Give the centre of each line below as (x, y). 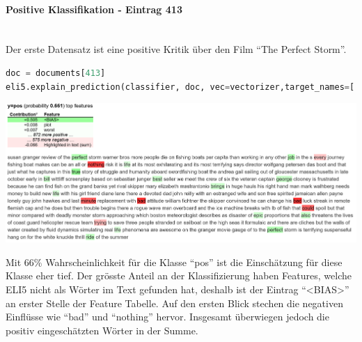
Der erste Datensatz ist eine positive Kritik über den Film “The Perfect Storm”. (176, 49)
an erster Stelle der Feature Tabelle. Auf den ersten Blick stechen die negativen (174, 303)
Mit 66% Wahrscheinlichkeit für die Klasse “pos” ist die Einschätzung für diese (174, 262)
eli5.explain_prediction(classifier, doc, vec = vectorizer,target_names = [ (180, 87)
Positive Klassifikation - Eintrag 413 (94, 9)
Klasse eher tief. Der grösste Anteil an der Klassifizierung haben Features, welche (179, 275)
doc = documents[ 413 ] (56, 73)
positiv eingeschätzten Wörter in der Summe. (102, 330)
